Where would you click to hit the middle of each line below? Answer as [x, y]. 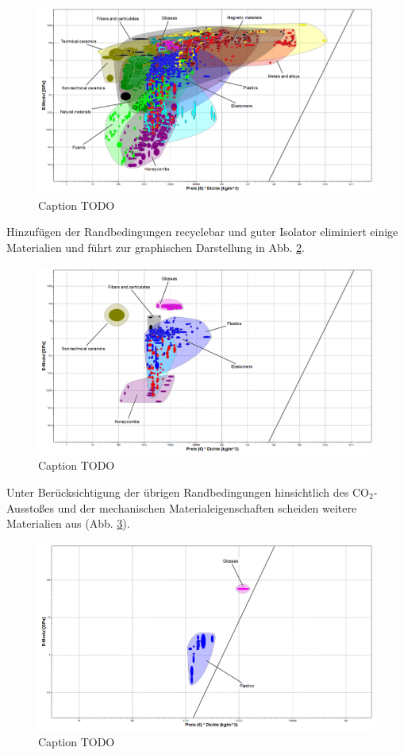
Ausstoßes [31, 507]
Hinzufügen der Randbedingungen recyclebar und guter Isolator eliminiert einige [202, 232]
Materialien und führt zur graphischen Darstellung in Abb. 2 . [156, 248]
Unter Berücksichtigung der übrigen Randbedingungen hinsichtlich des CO [188, 492]
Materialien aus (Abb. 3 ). [68, 523]
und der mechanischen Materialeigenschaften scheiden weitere [207, 507]
